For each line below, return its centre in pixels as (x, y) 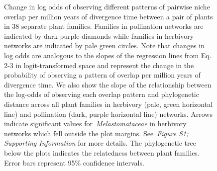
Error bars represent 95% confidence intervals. (74, 162)
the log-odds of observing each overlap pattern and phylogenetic (102, 94)
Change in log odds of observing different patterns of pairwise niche (107, 6)
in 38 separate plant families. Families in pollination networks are (104, 26)
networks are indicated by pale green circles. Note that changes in (104, 45)
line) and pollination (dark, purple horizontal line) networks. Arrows (108, 114)
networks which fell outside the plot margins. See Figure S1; (96, 133)
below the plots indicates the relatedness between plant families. (102, 152)
